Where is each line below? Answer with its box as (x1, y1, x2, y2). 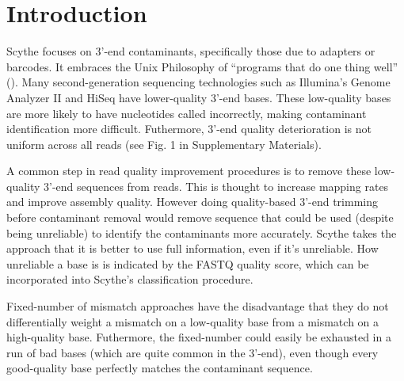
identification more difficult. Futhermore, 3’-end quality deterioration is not (6, 120, 372, 137)
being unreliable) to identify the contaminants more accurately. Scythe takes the (6, 224, 397, 241)
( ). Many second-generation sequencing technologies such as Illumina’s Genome (6, 74, 391, 90)
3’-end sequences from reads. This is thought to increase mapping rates (44, 177, 389, 194)
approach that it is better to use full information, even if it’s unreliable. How (6, 240, 379, 257)
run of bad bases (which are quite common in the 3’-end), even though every (6, 344, 379, 360)
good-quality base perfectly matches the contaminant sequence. (6, 360, 313, 376)
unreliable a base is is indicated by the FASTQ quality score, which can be (6, 255, 369, 272)
